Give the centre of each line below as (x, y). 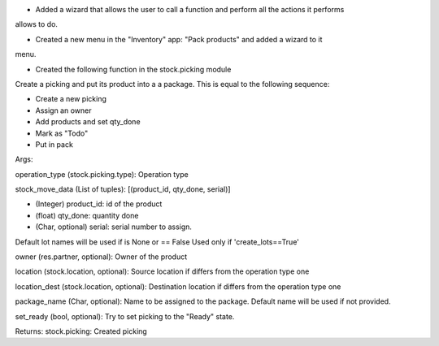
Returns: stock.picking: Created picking (81, 331)
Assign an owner (63, 110)
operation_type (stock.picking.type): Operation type (102, 174)
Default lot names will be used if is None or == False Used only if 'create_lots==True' (157, 242)
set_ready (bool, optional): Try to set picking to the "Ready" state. (125, 316)
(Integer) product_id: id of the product (99, 204)
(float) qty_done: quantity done (87, 215)
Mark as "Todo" (62, 133)
